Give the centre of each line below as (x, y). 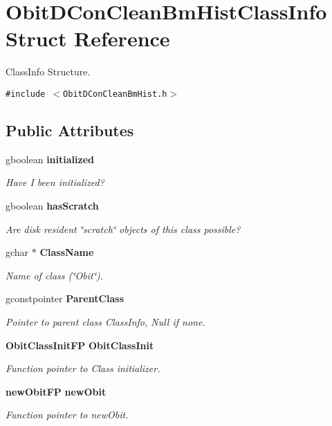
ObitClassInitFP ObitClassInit (80, 345)
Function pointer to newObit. (67, 415)
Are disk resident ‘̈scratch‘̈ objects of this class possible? (123, 229)
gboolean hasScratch (52, 205)
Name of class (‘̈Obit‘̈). (55, 275)
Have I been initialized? (55, 182)
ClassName (67, 252)
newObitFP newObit (56, 391)
